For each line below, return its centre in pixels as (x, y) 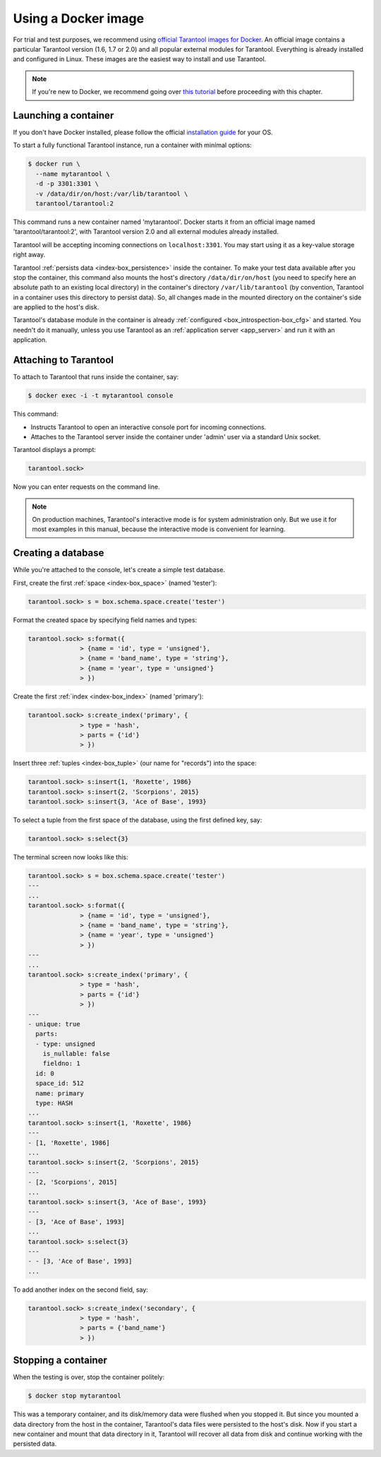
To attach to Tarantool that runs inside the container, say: (96, 377)
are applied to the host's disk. (56, 307)
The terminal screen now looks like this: (71, 857)
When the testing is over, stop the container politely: (89, 1377)
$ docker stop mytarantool (74, 1396)
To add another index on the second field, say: (80, 1290)
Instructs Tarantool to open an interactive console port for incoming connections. (149, 427)
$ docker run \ (54, 164)
